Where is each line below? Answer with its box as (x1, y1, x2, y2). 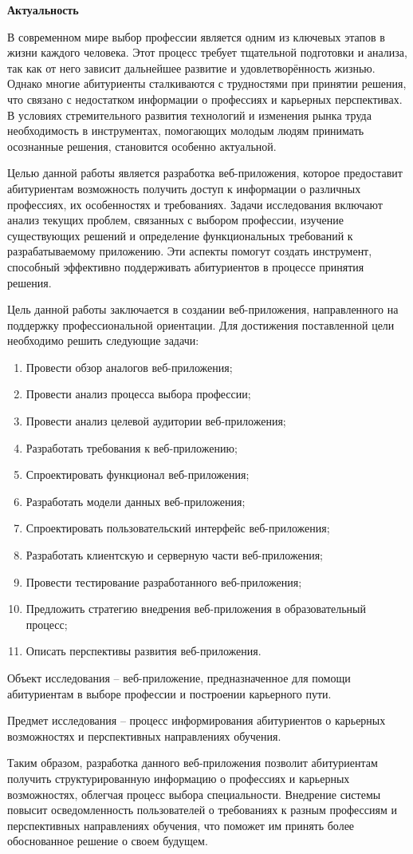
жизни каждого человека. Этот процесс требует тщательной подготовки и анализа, (7, 44, 407, 61)
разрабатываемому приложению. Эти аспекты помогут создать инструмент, (7, 243, 372, 259)
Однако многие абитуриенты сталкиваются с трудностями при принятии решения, (7, 75, 407, 92)
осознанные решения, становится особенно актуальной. (7, 137, 277, 154)
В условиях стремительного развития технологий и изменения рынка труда (7, 106, 372, 123)
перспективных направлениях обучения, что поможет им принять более (7, 816, 355, 833)
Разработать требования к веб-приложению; (26, 439, 238, 456)
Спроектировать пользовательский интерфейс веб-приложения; (26, 520, 330, 536)
